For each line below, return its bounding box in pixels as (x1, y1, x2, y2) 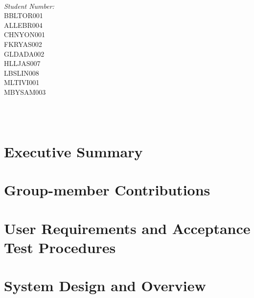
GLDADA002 (4, 48, 45, 59)
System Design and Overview (4, 276, 206, 296)
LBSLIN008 (4, 67, 39, 78)
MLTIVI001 (4, 77, 40, 87)
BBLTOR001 (4, 10, 43, 21)
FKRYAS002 (4, 39, 42, 49)
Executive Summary (4, 141, 143, 161)
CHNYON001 (4, 29, 45, 40)
